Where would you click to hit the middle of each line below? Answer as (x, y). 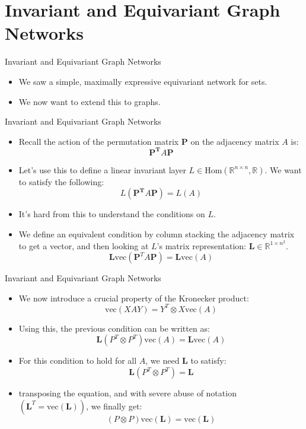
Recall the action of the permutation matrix (99, 141)
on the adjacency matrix (235, 141)
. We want (283, 169)
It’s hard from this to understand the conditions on (112, 214)
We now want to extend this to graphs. (90, 101)
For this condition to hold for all (78, 360)
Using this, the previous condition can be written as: (114, 328)
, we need (162, 360)
